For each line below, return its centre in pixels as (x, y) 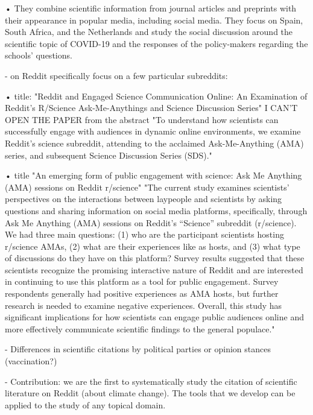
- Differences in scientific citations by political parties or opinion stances (138, 349)
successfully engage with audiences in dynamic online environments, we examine (153, 131)
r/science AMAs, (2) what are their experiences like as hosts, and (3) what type (153, 246)
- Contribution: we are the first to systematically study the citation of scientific (151, 381)
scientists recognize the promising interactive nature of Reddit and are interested (154, 269)
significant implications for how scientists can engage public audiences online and (154, 317)
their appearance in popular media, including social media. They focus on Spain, (154, 20)
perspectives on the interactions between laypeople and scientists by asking (144, 199)
